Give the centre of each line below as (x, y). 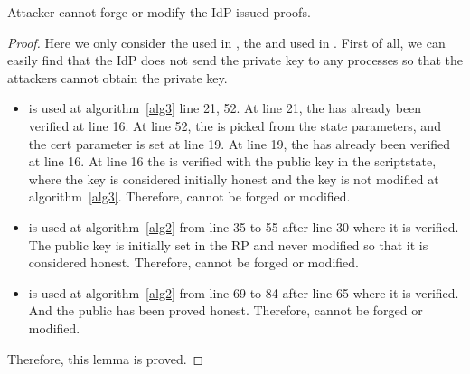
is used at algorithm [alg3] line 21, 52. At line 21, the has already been (225, 108)
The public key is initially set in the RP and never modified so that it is (228, 244)
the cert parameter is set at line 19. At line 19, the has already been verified (240, 143)
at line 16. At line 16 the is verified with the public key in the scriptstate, (232, 161)
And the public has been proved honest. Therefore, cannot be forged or (226, 310)
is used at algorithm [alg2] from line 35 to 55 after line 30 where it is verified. (244, 226)
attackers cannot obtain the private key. (117, 77)
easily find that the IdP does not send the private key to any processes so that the (235, 60)
